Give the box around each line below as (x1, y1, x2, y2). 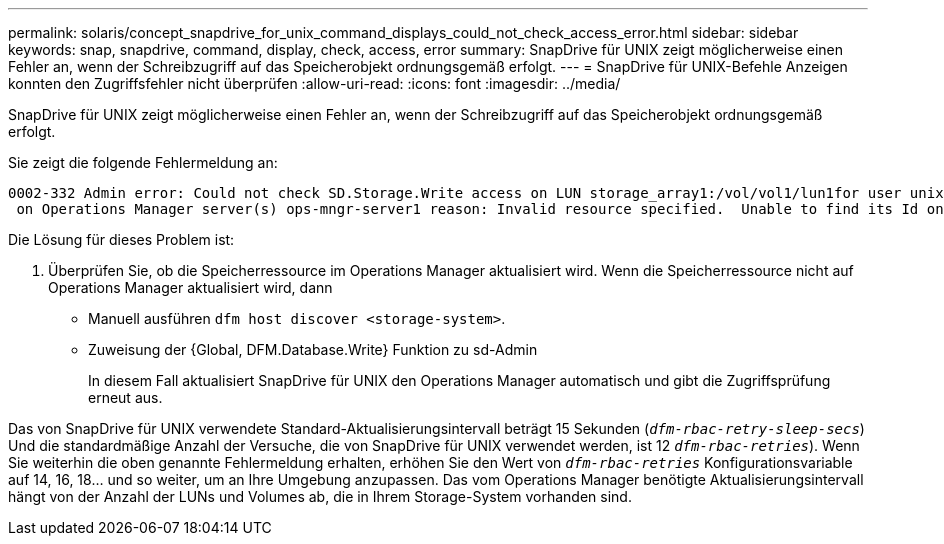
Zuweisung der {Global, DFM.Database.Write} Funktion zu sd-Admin (88, 341, 538, 358)
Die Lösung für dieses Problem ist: (8, 231, 235, 248)
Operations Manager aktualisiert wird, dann (48, 279, 333, 296)
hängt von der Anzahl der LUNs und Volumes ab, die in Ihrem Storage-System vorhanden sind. (8, 488, 632, 505)
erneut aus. (88, 389, 163, 406)
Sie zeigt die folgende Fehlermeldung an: (8, 154, 278, 171)
